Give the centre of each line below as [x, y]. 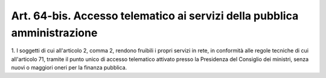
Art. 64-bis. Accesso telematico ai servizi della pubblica [155, 16]
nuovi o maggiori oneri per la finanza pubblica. [69, 68]
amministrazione [54, 33]
